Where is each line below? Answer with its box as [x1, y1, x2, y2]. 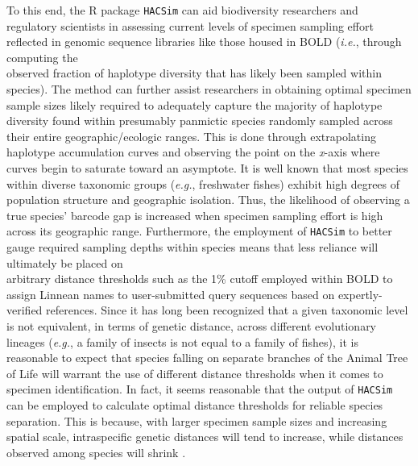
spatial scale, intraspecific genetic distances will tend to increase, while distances [6, 428, 404, 445]
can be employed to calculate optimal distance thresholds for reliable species [6, 397, 383, 414]
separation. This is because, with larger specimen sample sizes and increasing [6, 412, 387, 429]
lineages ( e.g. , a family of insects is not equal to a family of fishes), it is [6, 333, 358, 350]
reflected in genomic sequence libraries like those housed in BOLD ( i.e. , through [6, 33, 402, 50]
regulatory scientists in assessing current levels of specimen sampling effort [6, 17, 374, 34]
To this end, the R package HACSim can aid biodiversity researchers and [6, 2, 358, 18]
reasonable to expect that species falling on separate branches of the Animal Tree [6, 349, 408, 366]
